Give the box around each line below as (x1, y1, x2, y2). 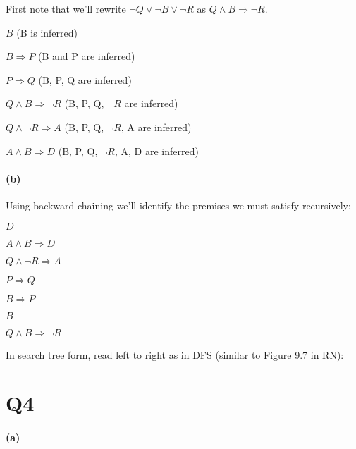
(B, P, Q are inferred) (38, 72, 132, 87)
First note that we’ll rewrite (6, 1, 126, 16)
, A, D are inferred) (114, 143, 199, 158)
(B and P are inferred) (38, 49, 135, 63)
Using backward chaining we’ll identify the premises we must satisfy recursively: (6, 197, 351, 212)
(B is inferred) (16, 25, 78, 39)
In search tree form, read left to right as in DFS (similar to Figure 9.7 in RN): (6, 347, 344, 362)
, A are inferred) (121, 119, 192, 134)
